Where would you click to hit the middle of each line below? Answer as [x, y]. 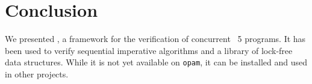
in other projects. [37, 73]
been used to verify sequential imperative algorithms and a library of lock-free [149, 50]
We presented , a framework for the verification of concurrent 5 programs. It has [155, 39]
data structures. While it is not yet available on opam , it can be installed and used [156, 62]
